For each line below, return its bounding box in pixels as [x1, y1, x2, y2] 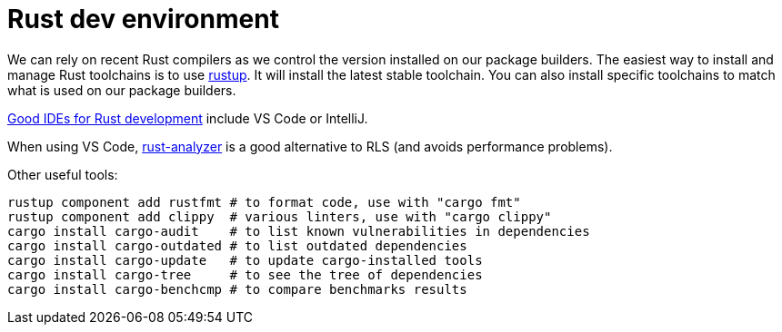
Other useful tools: [7, 166, 118, 182]
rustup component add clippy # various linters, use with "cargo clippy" [7, 209, 552, 224]
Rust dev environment [7, 4, 279, 34]
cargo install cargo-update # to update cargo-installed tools [7, 252, 483, 268]
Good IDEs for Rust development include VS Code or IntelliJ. [7, 110, 368, 126]
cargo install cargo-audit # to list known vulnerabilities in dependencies [7, 223, 590, 239]
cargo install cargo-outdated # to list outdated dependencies [7, 238, 467, 253]
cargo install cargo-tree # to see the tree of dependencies [7, 267, 483, 282]
